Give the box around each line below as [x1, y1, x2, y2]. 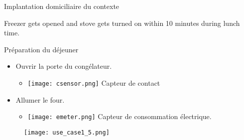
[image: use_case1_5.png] [24, 129, 110, 136]
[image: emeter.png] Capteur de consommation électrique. [27, 111, 212, 122]
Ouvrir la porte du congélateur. [15, 61, 112, 71]
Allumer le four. [15, 94, 65, 105]
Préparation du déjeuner [4, 44, 79, 54]
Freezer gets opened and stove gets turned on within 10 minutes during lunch [4, 17, 240, 28]
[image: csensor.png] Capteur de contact [27, 77, 160, 88]
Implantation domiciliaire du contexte [4, 1, 120, 11]
